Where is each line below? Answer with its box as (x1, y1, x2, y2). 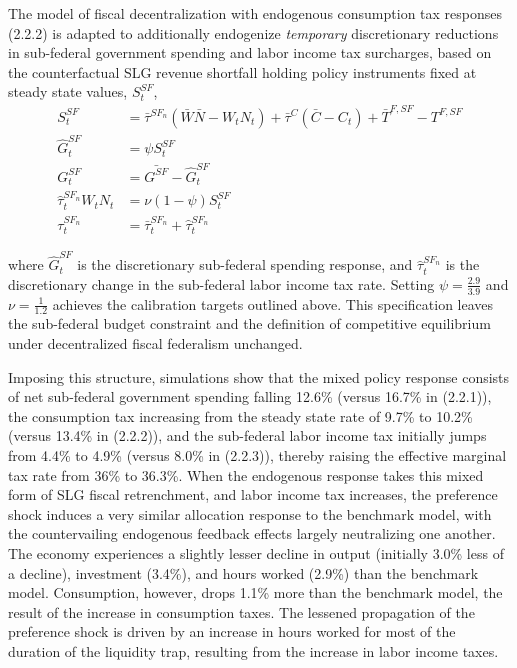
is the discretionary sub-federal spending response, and (77, 254, 413, 275)
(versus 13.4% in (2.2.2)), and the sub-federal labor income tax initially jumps (8, 425, 487, 446)
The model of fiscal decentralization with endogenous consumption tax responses (8, 3, 503, 23)
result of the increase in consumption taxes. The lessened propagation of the (8, 601, 475, 622)
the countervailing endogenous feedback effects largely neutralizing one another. (8, 523, 496, 544)
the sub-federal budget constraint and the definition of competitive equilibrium (8, 313, 491, 334)
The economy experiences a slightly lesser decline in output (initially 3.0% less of (8, 542, 504, 563)
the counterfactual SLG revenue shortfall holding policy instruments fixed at (8, 61, 477, 82)
